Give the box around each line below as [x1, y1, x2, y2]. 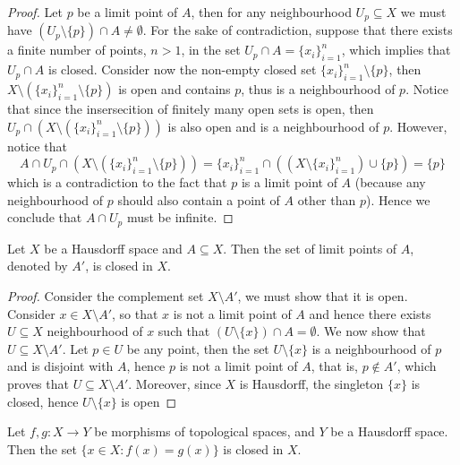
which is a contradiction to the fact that [7, 173, 227, 192]
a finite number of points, [7, 40, 147, 59]
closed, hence [7, 392, 79, 410]
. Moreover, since [128, 375, 221, 393]
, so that [112, 304, 158, 323]
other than [297, 190, 356, 209]
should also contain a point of [117, 190, 280, 209]
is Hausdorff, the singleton [239, 375, 384, 393]
